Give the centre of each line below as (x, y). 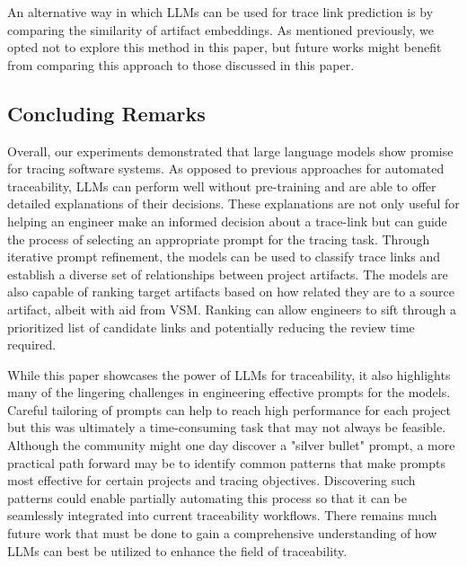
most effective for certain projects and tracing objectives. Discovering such (211, 480)
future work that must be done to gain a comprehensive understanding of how (222, 533)
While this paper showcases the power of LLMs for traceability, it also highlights (229, 374)
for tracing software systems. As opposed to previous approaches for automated (226, 168)
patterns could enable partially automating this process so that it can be (207, 497)
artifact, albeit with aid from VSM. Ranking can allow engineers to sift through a (232, 309)
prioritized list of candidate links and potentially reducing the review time (211, 327)
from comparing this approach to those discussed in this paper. (181, 64)
